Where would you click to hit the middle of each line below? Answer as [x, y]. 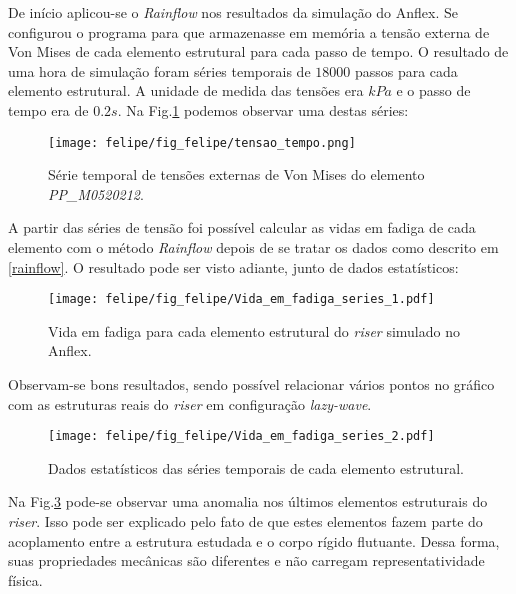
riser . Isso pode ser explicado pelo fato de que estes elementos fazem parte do [245, 521]
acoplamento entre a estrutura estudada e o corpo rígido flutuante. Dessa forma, [254, 540]
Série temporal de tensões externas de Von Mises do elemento [236, 174]
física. [25, 579]
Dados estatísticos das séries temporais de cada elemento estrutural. [256, 467]
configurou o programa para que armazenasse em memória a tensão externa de [249, 31]
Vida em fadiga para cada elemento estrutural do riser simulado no [254, 330]
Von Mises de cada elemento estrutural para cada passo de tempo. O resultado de [258, 51]
